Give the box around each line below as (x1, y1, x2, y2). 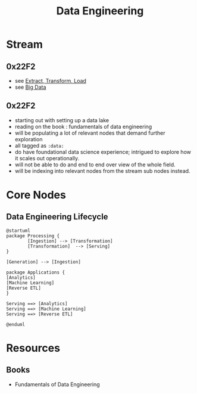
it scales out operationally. (14, 154, 80, 162)
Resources (6, 342, 61, 355)
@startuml (6, 228, 31, 234)
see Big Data (14, 83, 46, 91)
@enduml (6, 321, 26, 327)
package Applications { (6, 269, 65, 275)
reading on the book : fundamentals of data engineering (14, 123, 152, 130)
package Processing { (6, 232, 60, 239)
